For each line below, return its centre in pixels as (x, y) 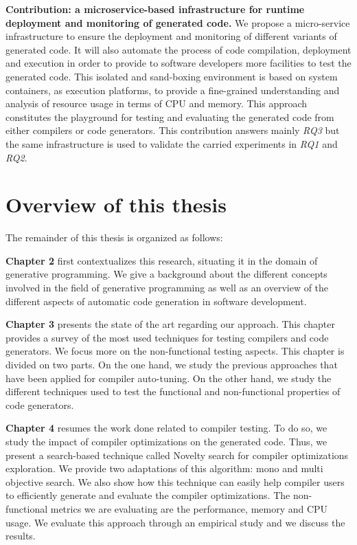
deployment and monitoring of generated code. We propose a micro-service (178, 22)
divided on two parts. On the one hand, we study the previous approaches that (172, 364)
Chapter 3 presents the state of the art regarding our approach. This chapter (170, 324)
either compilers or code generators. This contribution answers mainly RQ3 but (173, 130)
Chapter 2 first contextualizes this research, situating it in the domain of (162, 260)
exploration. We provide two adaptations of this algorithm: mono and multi (164, 468)
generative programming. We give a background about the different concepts (166, 274)
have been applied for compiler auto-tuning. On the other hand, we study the (169, 378)
